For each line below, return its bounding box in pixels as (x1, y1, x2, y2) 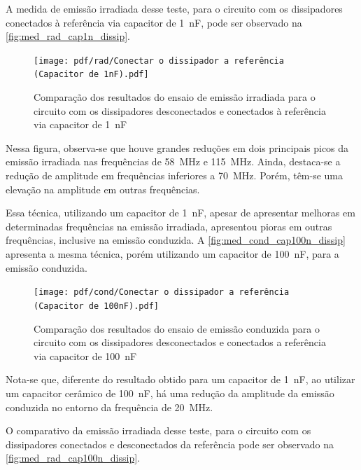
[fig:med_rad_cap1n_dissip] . (6, 29, 130, 43)
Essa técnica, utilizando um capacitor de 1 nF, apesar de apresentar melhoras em (6, 205, 355, 220)
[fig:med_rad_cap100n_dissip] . (6, 450, 140, 465)
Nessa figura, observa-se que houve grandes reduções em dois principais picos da (6, 140, 349, 155)
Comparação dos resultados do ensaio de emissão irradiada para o (34, 90, 316, 104)
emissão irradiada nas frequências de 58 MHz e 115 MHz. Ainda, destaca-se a (6, 154, 341, 169)
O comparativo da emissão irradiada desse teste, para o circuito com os (6, 423, 311, 438)
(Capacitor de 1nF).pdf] (34, 69, 149, 80)
